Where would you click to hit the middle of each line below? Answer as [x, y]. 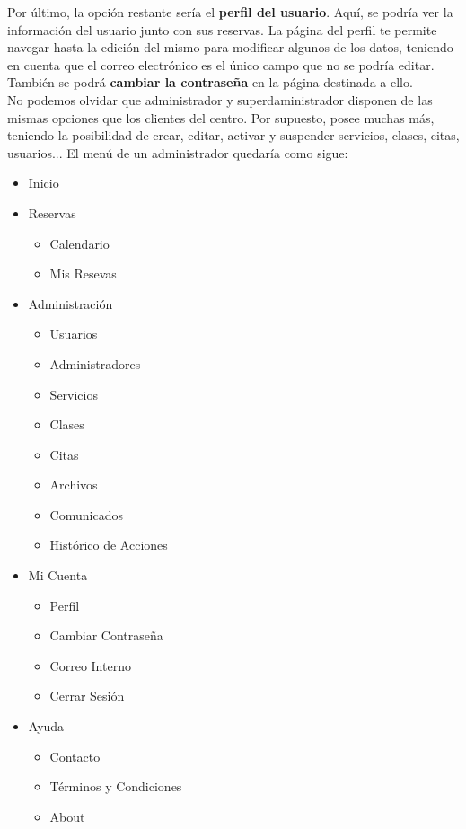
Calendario [79, 243]
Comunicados [86, 514]
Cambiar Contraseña [106, 635]
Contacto [75, 756]
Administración [70, 303]
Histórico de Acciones [109, 545]
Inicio [44, 183]
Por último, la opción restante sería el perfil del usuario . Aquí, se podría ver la [230, 12]
